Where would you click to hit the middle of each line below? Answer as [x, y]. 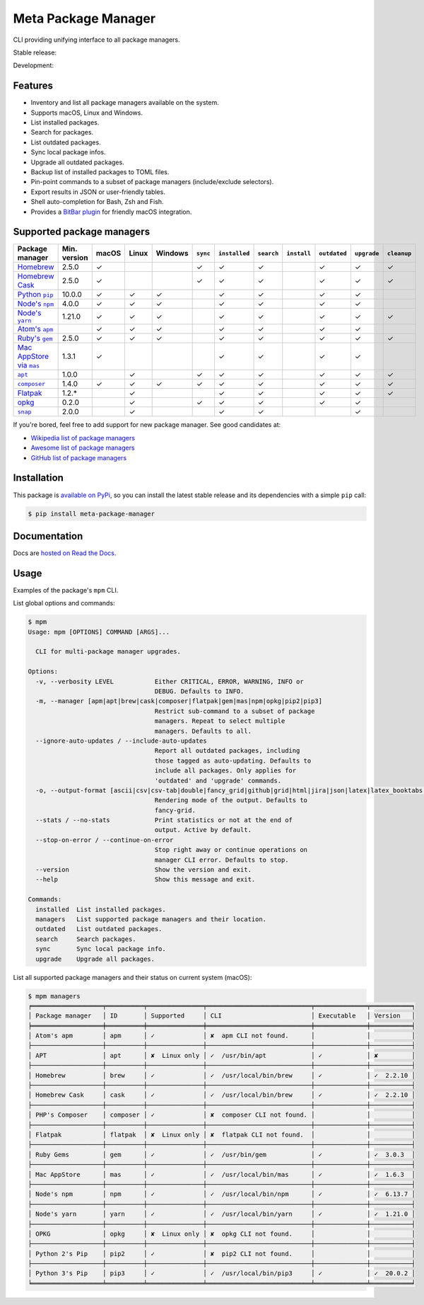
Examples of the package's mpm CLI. [66, 590]
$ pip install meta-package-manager [92, 514]
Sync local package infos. [68, 152]
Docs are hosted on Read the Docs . [65, 553]
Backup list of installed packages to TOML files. [100, 172]
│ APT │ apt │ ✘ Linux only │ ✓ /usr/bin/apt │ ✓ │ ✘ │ [222, 1055]
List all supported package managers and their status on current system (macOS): [132, 977]
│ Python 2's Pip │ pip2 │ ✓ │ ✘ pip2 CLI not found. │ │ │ [222, 1254]
